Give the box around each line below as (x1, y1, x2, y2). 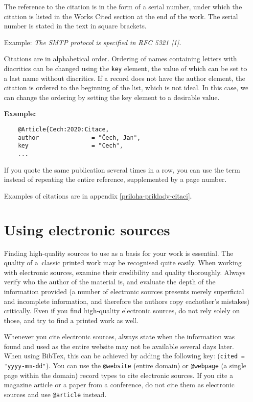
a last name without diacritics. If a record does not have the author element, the (4, 73, 246, 83)
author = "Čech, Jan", (18, 134, 141, 141)
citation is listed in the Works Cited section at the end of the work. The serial (4, 11, 238, 21)
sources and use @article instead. (4, 389, 107, 399)
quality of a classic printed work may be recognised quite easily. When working (4, 257, 242, 268)
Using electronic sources (4, 219, 170, 239)
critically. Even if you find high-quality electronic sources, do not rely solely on (4, 305, 240, 316)
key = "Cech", (18, 142, 123, 150)
